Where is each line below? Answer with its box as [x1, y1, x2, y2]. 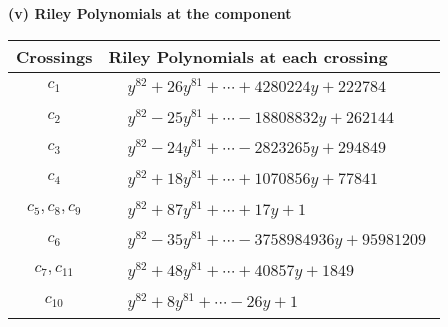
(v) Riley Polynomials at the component [8, 3, 292, 23]
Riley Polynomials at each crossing [108, 44, 388, 68]
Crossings [16, 44, 93, 68]
